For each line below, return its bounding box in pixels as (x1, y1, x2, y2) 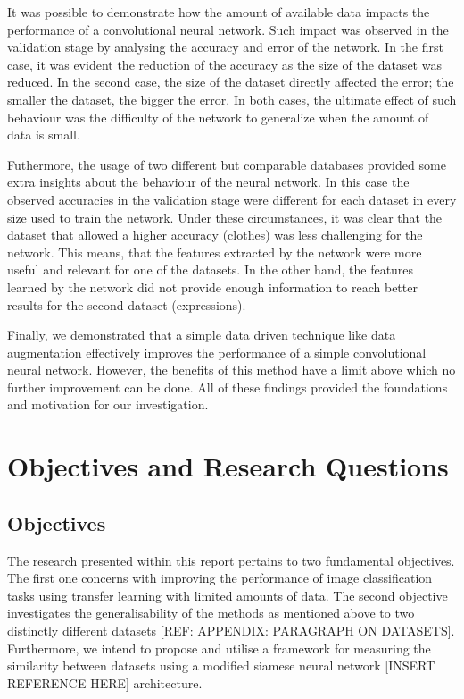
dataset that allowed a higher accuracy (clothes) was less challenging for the (7, 225, 423, 244)
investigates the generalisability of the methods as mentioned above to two (7, 603, 415, 622)
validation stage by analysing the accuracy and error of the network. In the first (7, 38, 443, 56)
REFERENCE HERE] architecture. (7, 673, 203, 692)
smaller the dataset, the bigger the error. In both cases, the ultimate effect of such (7, 89, 457, 108)
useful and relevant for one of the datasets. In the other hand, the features (7, 260, 414, 279)
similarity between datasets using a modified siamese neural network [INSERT (7, 656, 435, 675)
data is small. (7, 125, 80, 144)
